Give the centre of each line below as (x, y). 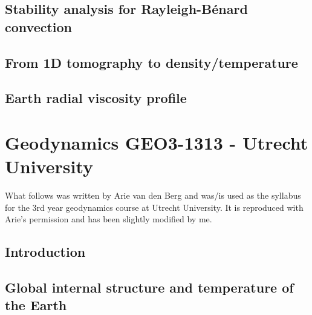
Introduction (45, 252)
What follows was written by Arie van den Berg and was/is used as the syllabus (153, 195)
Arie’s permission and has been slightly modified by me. (109, 219)
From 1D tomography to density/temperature (151, 62)
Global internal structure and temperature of (149, 287)
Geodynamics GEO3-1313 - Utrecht (157, 142)
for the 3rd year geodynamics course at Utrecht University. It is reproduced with (154, 207)
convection (39, 26)
